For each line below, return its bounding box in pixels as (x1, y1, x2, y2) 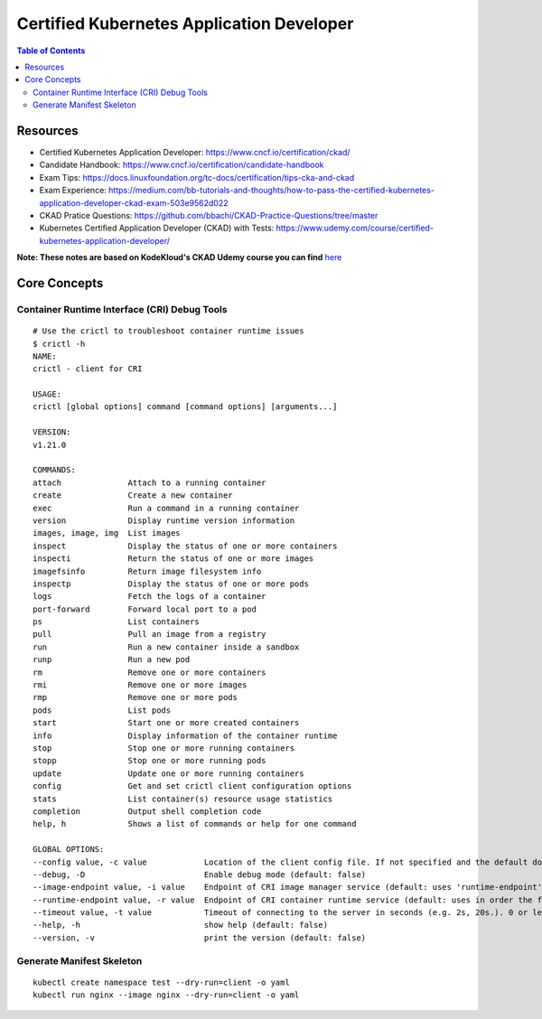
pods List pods (33, 705, 172, 715)
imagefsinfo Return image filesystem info (33, 566, 262, 576)
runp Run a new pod (33, 655, 191, 665)
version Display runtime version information (33, 515, 295, 526)
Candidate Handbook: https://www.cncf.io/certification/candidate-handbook (39, 159, 324, 171)
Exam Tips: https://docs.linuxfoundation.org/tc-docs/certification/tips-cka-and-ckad (39, 172, 355, 182)
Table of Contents (16, 45, 86, 56)
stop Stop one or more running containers (33, 743, 295, 753)
